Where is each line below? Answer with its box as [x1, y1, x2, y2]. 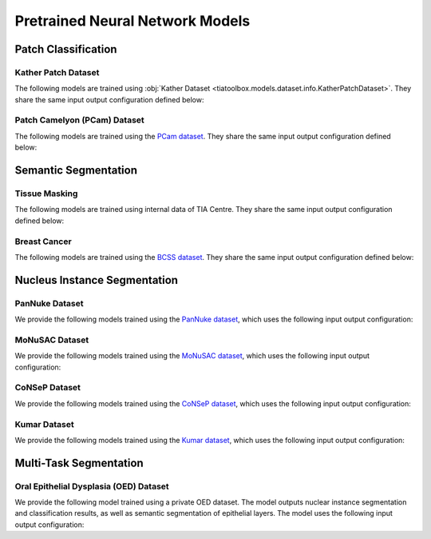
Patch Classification [14, 42, 117, 56]
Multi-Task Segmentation [14, 456, 144, 469]
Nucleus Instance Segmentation [14, 273, 179, 287]
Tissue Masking [14, 188, 78, 199]
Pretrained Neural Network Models [14, 12, 251, 30]
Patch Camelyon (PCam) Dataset [14, 114, 145, 126]
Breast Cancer [14, 236, 72, 247]
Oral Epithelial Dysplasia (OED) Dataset [14, 481, 169, 492]
